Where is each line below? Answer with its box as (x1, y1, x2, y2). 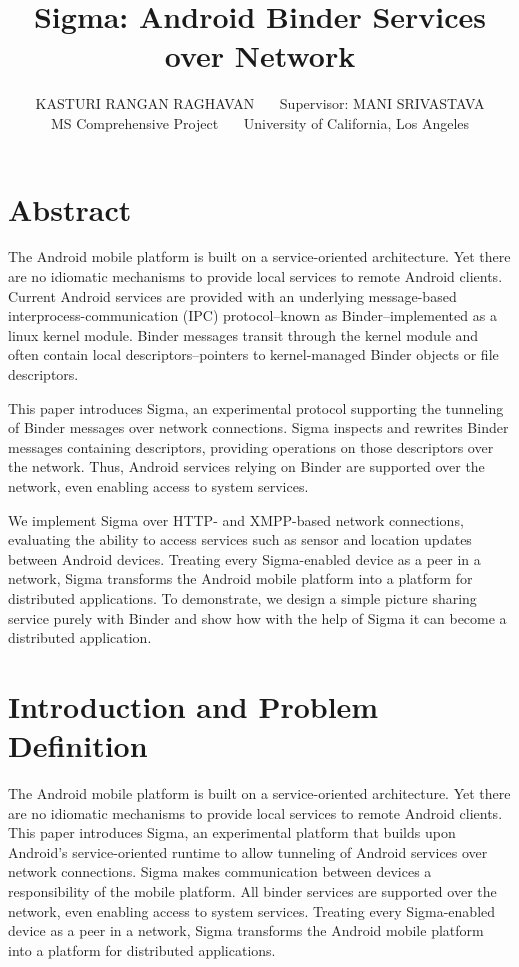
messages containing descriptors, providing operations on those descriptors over (8, 436, 494, 457)
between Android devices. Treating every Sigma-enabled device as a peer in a (8, 548, 481, 569)
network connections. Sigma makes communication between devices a (8, 861, 432, 882)
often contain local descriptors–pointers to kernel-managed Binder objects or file (8, 344, 499, 365)
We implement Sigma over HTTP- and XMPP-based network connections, (8, 509, 464, 530)
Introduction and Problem (8, 685, 379, 726)
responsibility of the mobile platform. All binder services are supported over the (8, 881, 497, 901)
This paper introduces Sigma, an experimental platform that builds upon (8, 822, 456, 843)
